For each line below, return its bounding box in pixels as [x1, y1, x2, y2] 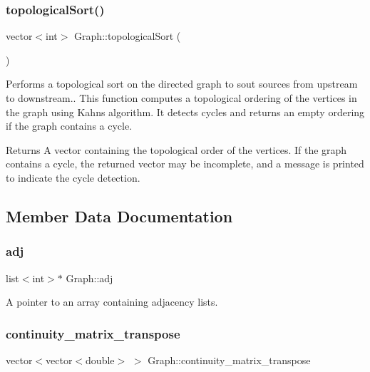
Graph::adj [66, 270, 113, 285]
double [86, 352, 115, 367]
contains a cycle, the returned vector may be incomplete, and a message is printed [6, 156, 364, 171]
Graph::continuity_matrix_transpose [148, 352, 311, 367]
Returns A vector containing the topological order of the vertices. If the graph [6, 142, 347, 157]
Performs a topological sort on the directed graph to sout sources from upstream [6, 76, 358, 91]
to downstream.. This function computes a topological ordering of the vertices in [6, 91, 357, 105]
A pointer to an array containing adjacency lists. [6, 294, 218, 309]
